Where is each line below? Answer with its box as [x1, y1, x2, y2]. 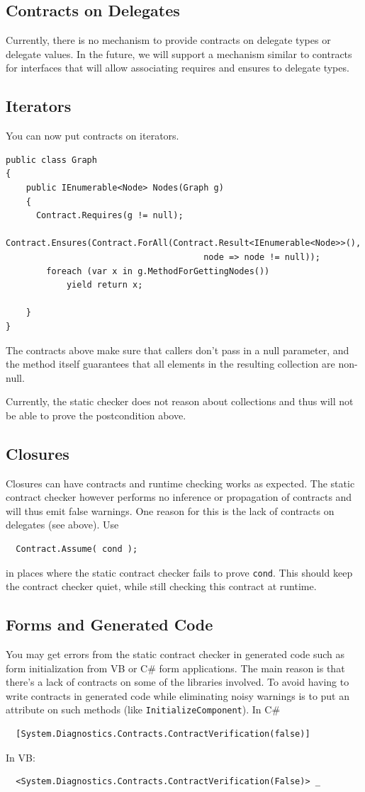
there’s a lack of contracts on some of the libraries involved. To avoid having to [6, 674, 349, 689]
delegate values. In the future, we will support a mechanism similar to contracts [6, 46, 352, 61]
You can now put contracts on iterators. [6, 128, 179, 143]
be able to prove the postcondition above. [6, 407, 186, 422]
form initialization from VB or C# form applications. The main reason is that [6, 660, 345, 675]
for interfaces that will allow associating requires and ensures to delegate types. [6, 60, 349, 75]
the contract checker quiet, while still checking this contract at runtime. [6, 579, 317, 594]
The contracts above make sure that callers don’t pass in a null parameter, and [6, 342, 349, 357]
